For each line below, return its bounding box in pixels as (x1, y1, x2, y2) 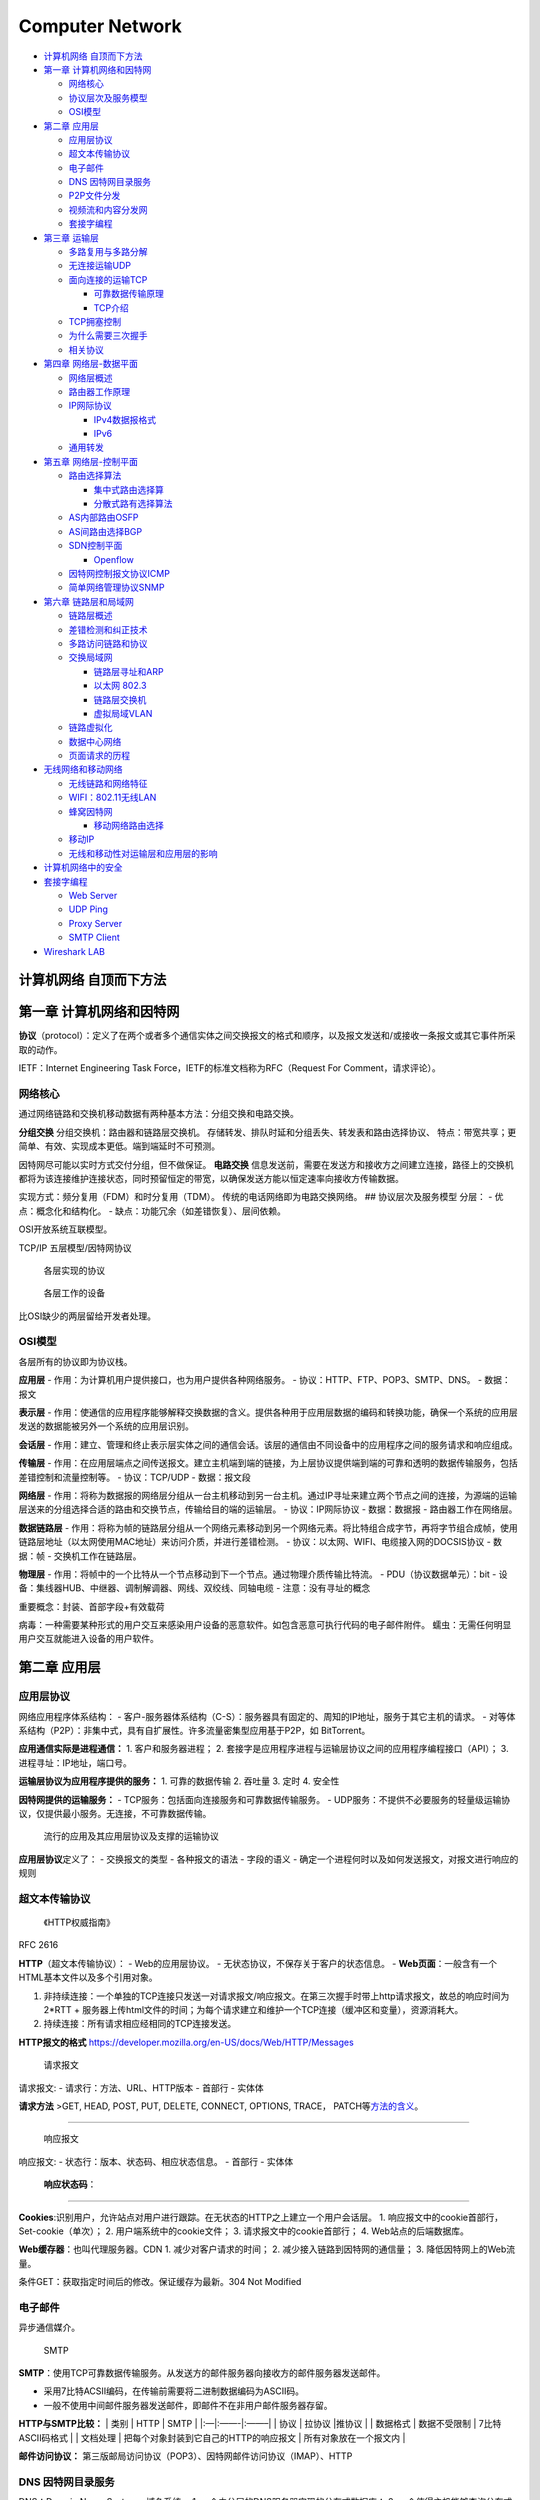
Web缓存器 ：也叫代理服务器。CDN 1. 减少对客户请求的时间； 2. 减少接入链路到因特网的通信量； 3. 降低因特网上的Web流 (18, 2243, 515, 2255)
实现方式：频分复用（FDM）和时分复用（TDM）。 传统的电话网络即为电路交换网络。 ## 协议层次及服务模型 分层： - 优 (18, 1191, 504, 1203)
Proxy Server (68, 917, 123, 929)
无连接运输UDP (68, 260, 132, 272)
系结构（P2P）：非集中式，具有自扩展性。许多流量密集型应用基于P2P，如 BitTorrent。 (18, 1725, 371, 1737)
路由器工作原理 (68, 385, 130, 397)
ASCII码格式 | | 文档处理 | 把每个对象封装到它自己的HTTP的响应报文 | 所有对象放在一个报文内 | (18, 2431, 406, 2444)
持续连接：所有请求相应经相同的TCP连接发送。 (43, 2018, 237, 2030)
